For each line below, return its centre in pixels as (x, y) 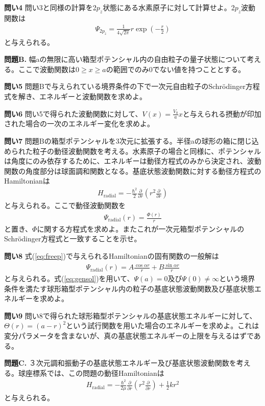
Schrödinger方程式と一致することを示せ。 (73, 239)
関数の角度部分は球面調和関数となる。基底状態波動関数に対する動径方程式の (133, 171)
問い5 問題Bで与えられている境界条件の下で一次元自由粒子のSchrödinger (125, 86)
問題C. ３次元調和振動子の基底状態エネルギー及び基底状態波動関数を (120, 363)
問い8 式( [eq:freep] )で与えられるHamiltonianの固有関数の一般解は (112, 256)
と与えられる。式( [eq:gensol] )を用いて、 (69, 278)
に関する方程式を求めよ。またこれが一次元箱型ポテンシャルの (141, 228)
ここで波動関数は (47, 69)
